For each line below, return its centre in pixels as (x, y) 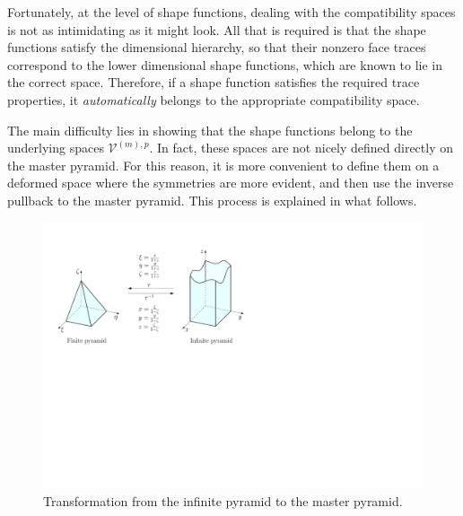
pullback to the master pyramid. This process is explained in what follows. (212, 200)
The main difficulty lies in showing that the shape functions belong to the (210, 130)
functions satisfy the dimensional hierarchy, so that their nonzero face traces (217, 47)
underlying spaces (56, 148)
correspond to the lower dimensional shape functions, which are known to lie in (225, 64)
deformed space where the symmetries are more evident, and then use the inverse (231, 183)
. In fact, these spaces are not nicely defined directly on (301, 148)
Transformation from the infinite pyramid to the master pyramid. (223, 500)
